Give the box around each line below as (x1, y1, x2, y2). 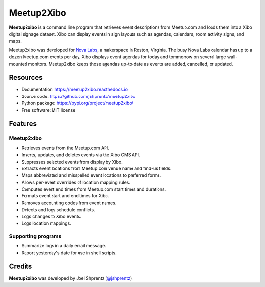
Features (9, 120, 37, 128)
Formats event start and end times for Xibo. (21, 193, 109, 199)
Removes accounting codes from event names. (21, 200, 117, 206)
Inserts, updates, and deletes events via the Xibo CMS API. (21, 152, 140, 158)
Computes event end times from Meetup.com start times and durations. (21, 186, 166, 192)
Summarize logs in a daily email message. (21, 243, 106, 249)
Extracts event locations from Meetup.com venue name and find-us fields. (21, 166, 172, 171)
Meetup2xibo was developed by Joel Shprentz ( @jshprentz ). (9, 275, 133, 281)
